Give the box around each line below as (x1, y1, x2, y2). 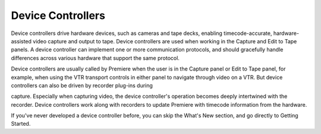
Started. (11, 120, 31, 127)
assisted (11, 37, 32, 44)
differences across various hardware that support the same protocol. (11, 54, 180, 62)
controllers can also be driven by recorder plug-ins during (11, 82, 153, 89)
